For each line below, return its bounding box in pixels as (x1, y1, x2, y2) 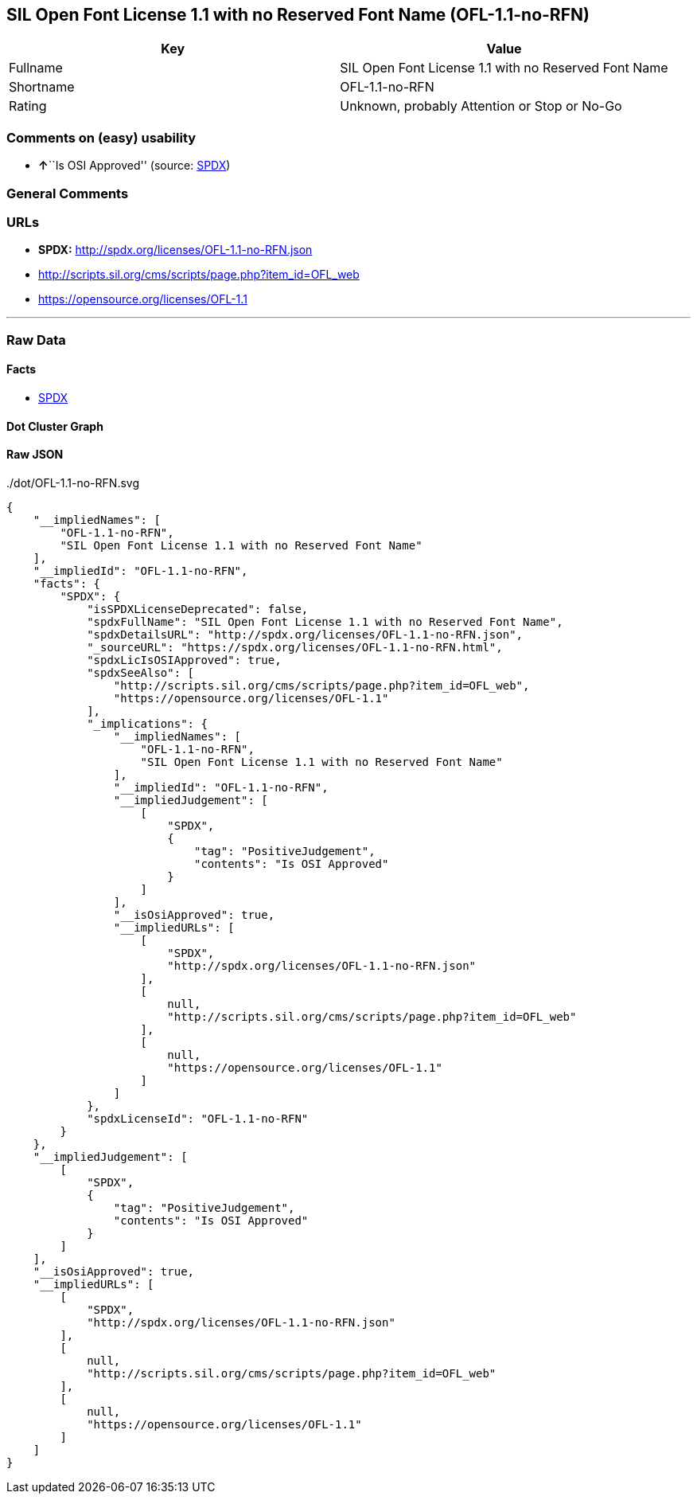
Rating (9, 98, 47, 115)
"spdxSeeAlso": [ (87, 666, 195, 679)
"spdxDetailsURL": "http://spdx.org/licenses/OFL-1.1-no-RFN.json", (87, 627, 524, 641)
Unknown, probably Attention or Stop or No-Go (340, 98, 622, 115)
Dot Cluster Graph (6, 419, 103, 433)
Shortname (9, 79, 75, 96)
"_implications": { (87, 717, 208, 730)
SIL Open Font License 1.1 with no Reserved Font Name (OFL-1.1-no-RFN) (6, 5, 590, 25)
